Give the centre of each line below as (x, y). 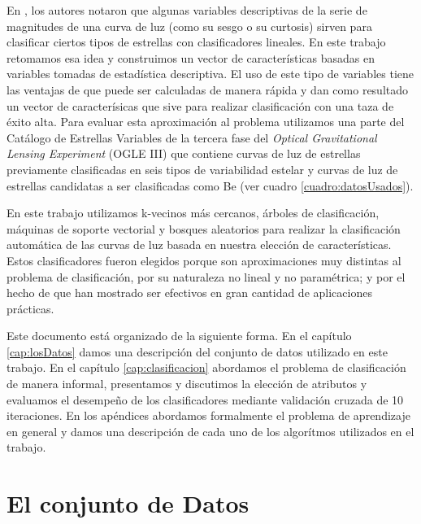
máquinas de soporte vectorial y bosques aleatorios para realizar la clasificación (204, 228)
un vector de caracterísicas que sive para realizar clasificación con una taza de (200, 105)
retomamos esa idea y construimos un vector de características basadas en (191, 57)
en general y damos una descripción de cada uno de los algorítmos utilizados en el (210, 431)
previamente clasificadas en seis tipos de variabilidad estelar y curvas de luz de (202, 169)
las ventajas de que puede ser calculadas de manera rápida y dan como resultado (208, 89)
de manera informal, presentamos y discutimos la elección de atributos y (187, 384)
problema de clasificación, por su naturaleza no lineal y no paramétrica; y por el (206, 276)
